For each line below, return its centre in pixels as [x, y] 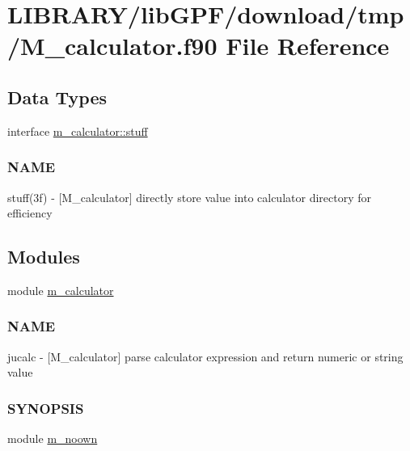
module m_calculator [61, 290]
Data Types [57, 97]
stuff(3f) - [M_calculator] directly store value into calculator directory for [190, 197]
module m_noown [53, 438]
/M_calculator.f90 [112, 46]
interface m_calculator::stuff [78, 131]
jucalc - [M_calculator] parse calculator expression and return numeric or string [205, 356]
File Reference [308, 46]
